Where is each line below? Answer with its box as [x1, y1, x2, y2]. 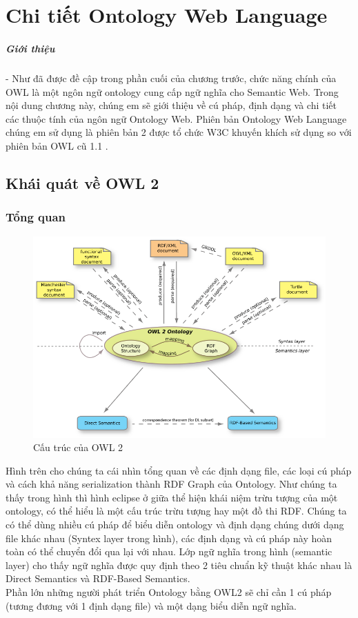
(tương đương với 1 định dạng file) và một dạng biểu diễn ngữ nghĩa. [6, 598, 297, 612]
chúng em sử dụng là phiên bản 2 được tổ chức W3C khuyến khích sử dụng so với [6, 125, 352, 139]
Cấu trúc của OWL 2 [33, 440, 123, 455]
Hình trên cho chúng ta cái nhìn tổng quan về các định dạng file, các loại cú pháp [6, 463, 352, 477]
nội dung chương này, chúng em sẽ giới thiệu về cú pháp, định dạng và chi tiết [6, 98, 337, 112]
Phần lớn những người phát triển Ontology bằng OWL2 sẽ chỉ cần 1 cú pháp [6, 585, 332, 599]
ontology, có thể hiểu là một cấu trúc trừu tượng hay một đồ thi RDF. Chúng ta [6, 504, 347, 518]
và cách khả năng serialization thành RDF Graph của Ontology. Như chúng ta [6, 477, 337, 491]
